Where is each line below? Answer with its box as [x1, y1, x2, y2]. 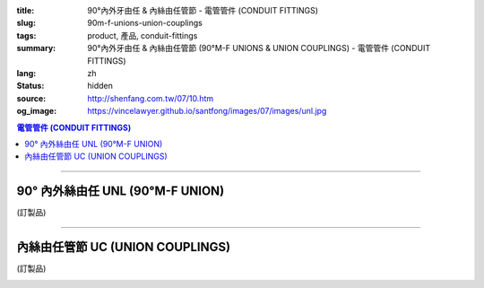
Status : [16, 81, 45, 92]
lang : [16, 67, 37, 78]
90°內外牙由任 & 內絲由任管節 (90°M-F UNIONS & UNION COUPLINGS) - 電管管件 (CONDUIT [87, 43, 430, 54]
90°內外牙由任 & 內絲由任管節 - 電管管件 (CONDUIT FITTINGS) [87, 5, 318, 15]
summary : [16, 43, 56, 54]
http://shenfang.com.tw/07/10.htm [87, 92, 214, 103]
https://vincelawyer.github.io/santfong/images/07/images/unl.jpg [87, 106, 327, 117]
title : [16, 5, 35, 15]
